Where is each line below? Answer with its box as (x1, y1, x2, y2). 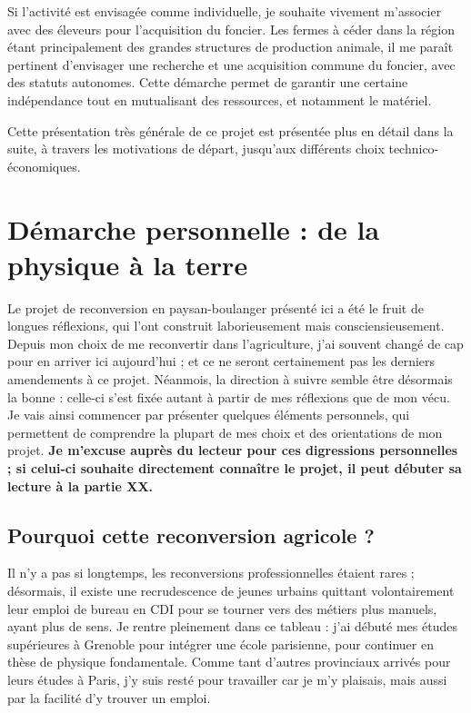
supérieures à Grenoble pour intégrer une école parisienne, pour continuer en (7, 634, 434, 653)
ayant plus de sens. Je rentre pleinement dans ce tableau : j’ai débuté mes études (7, 617, 457, 636)
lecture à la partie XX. (7, 476, 154, 495)
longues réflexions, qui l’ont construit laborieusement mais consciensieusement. (7, 316, 445, 335)
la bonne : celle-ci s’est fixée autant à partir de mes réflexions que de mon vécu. (7, 387, 450, 406)
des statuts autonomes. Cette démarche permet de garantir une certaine (7, 73, 408, 92)
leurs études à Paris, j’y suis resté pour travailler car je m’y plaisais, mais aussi (7, 669, 447, 688)
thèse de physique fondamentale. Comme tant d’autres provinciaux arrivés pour (7, 652, 451, 671)
